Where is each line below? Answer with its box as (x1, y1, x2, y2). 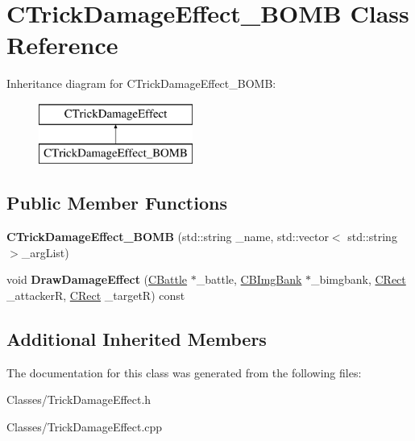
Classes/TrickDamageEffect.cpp (6, 418, 163, 435)
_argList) (21, 243, 69, 260)
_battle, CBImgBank (196, 271, 302, 288)
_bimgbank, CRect (311, 271, 406, 288)
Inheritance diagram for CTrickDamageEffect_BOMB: (6, 75, 276, 92)
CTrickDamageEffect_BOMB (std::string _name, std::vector (6, 228, 329, 245)
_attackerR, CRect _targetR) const (6, 287, 185, 304)
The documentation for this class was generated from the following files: (6, 364, 362, 381)
